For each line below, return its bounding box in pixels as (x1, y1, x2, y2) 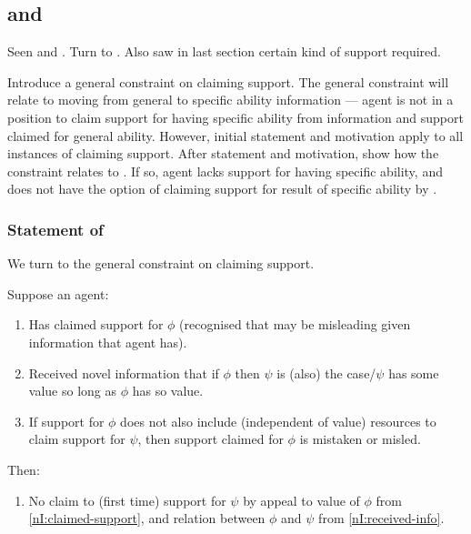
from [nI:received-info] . (318, 509, 445, 528)
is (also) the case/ (276, 363, 376, 382)
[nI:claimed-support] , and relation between (28, 509, 266, 528)
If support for (28, 411, 105, 430)
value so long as (28, 381, 116, 400)
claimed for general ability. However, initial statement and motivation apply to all (7, 126, 464, 145)
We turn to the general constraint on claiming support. (7, 254, 315, 273)
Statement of (7, 217, 104, 240)
